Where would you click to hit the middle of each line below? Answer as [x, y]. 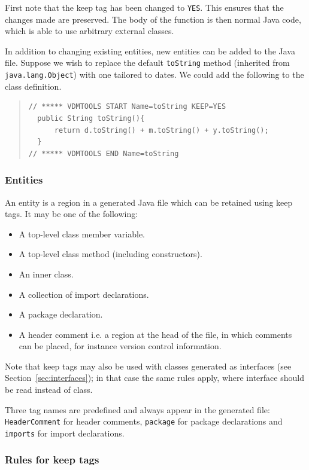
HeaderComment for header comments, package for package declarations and [144, 421]
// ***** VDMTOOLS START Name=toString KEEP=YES [127, 107]
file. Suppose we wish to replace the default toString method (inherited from [147, 62]
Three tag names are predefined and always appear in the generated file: [137, 409]
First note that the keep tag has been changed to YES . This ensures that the [144, 7]
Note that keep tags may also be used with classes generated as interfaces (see [148, 366]
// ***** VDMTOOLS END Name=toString [104, 153]
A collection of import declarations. [84, 294]
